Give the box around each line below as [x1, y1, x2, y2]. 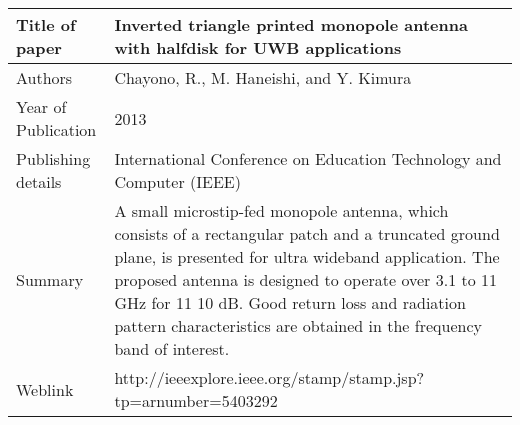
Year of [16, 95, 67, 118]
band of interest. [114, 337, 230, 360]
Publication [16, 118, 97, 141]
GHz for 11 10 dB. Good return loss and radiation [114, 291, 466, 314]
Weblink [16, 377, 74, 401]
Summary [16, 268, 84, 291]
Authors [16, 66, 73, 89]
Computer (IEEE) [114, 170, 241, 193]
